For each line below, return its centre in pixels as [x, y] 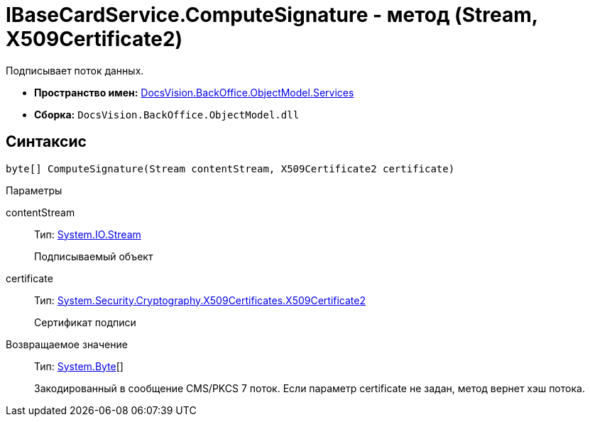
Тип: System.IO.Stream [88, 234]
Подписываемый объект [94, 256]
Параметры [34, 190]
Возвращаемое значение [67, 344]
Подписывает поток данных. [75, 70]
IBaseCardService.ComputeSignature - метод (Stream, [272, 15]
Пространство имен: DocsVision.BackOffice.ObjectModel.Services [194, 92]
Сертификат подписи [85, 322]
